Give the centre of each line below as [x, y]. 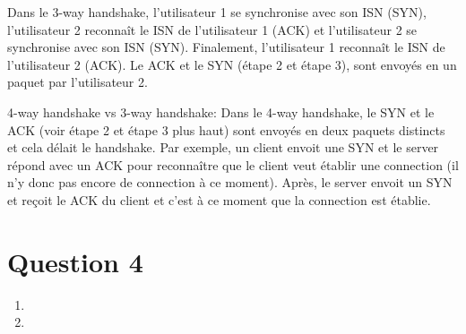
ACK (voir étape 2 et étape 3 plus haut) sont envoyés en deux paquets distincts [226, 129]
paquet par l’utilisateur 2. [78, 82]
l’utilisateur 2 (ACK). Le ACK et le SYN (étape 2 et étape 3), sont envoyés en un [232, 64]
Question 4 [75, 261]
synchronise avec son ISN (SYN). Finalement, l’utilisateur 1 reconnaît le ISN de [226, 47]
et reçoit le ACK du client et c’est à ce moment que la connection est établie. [219, 199]
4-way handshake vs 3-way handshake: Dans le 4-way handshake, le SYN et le [221, 111]
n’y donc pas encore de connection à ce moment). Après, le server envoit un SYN [230, 182]
